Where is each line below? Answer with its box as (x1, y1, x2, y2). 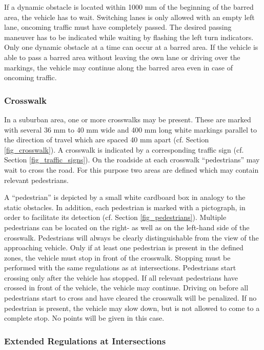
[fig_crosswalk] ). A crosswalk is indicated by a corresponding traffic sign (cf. (4, 144, 244, 155)
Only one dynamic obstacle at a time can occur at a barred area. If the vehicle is (4, 42, 258, 52)
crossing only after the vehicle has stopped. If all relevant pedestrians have (4, 272, 238, 283)
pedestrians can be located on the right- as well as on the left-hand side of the (4, 222, 250, 232)
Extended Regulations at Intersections (4, 334, 166, 347)
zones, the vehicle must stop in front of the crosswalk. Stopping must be (4, 252, 231, 263)
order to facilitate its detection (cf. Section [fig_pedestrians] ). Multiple (4, 212, 227, 223)
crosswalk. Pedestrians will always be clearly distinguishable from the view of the (4, 232, 259, 243)
